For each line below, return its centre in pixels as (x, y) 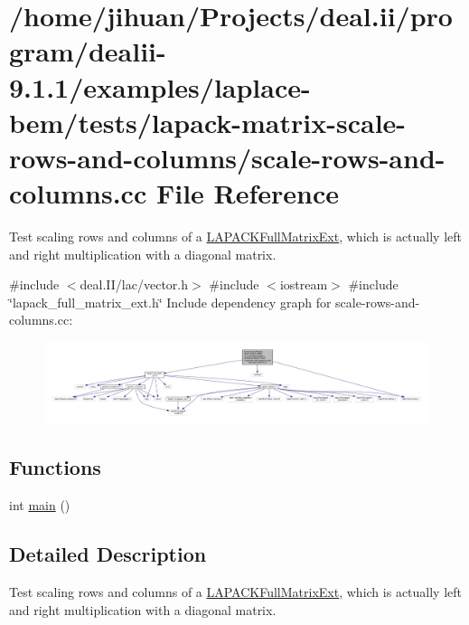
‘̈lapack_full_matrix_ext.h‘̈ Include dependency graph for (170, 302)
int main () (40, 505)
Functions (55, 467)
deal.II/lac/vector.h (134, 284)
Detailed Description (108, 554)
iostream (304, 284)
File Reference (248, 193)
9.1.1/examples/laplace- (160, 86)
